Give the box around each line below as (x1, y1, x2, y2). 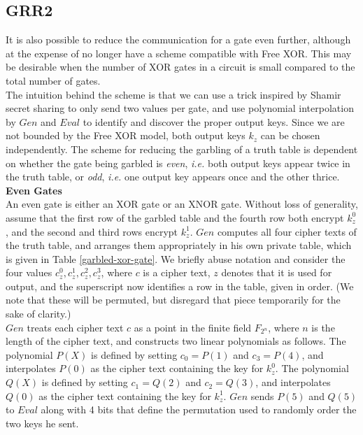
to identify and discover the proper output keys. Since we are (83, 114, 345, 129)
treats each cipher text (27, 320, 124, 334)
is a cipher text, (143, 265, 211, 280)
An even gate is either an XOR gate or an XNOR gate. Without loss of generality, (6, 197, 358, 211)
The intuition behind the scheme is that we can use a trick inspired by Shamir (6, 87, 341, 101)
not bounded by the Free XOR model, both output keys (6, 128, 245, 143)
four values (6, 265, 52, 280)
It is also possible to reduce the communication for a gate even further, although (6, 32, 351, 47)
